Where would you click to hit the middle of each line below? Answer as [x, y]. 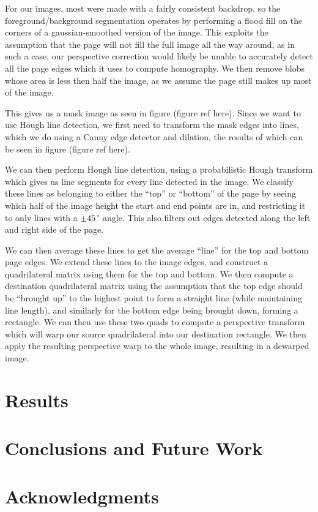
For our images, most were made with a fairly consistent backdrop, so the [143, 8]
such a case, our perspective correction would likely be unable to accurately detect [159, 56]
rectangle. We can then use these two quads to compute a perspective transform [155, 322]
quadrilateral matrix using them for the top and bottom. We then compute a [149, 273]
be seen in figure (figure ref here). [68, 149]
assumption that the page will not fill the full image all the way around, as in [150, 44]
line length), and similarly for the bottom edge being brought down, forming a [152, 310]
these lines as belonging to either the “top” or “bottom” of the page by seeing [150, 193]
